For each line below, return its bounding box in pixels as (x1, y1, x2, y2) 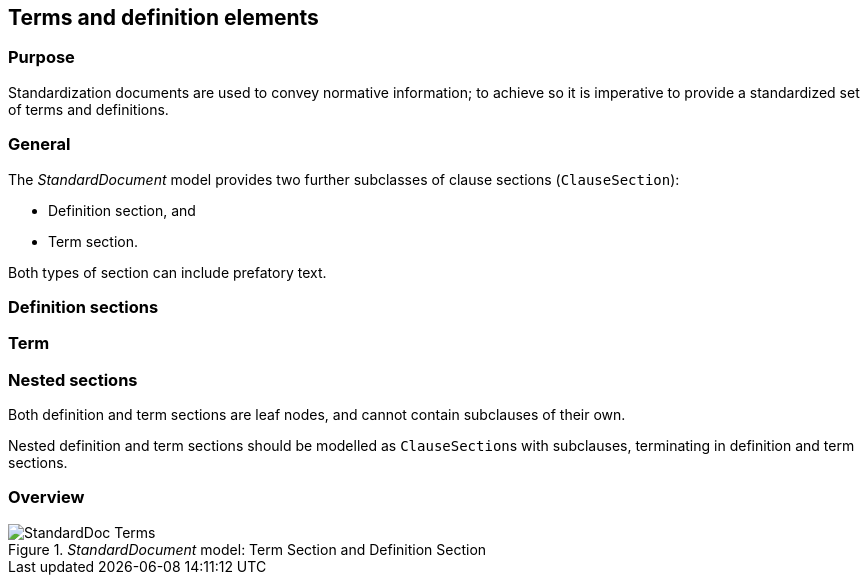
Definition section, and (48, 201, 196, 219)
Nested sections (8, 369, 138, 390)
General (8, 134, 71, 155)
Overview (8, 487, 85, 508)
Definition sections (8, 296, 159, 317)
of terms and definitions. (8, 100, 169, 118)
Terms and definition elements (8, 5, 319, 30)
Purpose (8, 47, 75, 68)
